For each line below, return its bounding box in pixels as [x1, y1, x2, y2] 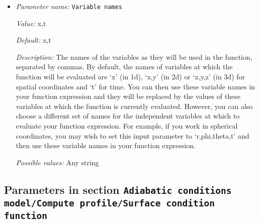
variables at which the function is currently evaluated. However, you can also [16, 100, 253, 111]
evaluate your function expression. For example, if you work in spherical [16, 121, 238, 131]
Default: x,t [16, 35, 51, 45]
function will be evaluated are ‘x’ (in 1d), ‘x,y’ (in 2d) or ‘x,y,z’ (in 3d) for [16, 71, 245, 82]
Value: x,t [16, 18, 46, 28]
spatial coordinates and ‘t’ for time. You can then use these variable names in [16, 81, 255, 91]
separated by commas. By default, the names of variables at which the [16, 61, 233, 72]
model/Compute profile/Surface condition [4, 197, 215, 208]
